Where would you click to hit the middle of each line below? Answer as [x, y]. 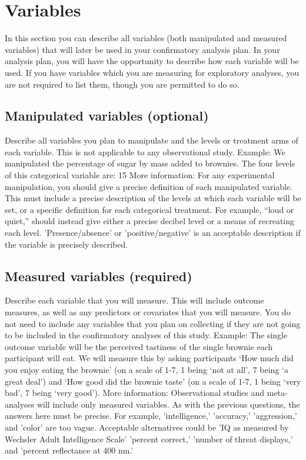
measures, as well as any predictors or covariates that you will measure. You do [148, 312]
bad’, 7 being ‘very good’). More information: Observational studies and [135, 393]
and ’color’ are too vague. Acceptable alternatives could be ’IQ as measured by [147, 427]
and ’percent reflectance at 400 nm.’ [69, 450]
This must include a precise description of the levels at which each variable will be [153, 198]
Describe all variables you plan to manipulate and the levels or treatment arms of [152, 140]
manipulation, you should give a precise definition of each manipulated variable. [149, 186]
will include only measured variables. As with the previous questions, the [168, 404]
